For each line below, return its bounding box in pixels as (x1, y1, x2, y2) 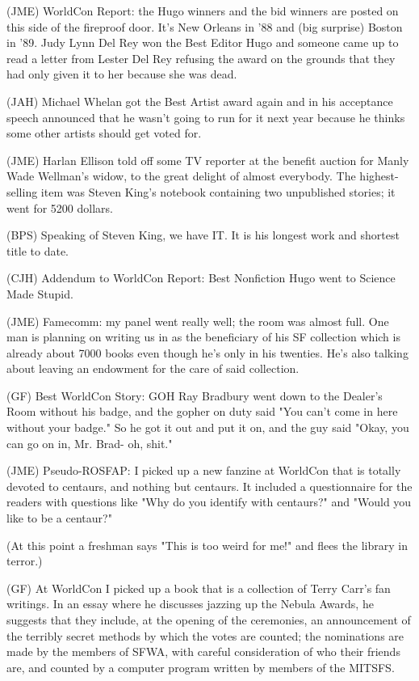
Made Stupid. (6, 285, 73, 302)
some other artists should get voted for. (6, 125, 202, 142)
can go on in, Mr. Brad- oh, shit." (6, 434, 173, 451)
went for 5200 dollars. (6, 199, 113, 216)
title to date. (6, 242, 69, 259)
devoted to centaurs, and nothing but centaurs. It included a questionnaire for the (6, 477, 413, 494)
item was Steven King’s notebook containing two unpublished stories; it (40, 183, 396, 200)
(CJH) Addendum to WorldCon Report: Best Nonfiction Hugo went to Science (6, 269, 396, 286)
